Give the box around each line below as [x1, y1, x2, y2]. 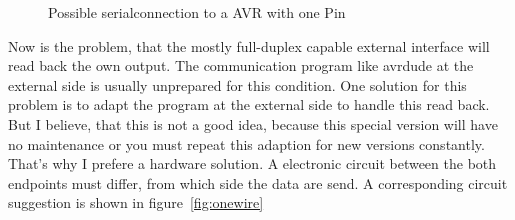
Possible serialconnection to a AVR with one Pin [48, 2, 346, 22]
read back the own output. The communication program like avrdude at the [8, 55, 474, 76]
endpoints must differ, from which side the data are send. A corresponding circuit [8, 172, 508, 193]
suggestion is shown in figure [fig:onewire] [8, 192, 264, 213]
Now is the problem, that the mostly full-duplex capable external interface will [8, 35, 490, 56]
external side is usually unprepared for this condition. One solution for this [8, 74, 467, 95]
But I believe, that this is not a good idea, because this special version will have [8, 113, 498, 134]
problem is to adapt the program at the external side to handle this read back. [8, 94, 490, 115]
